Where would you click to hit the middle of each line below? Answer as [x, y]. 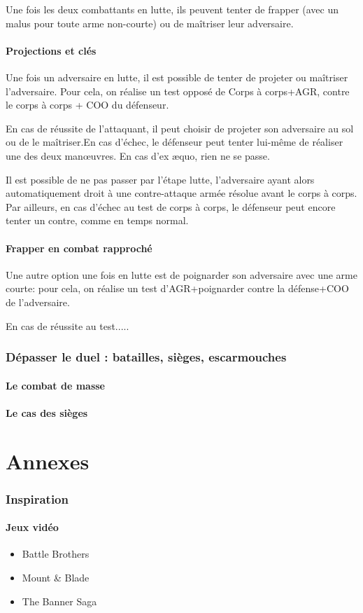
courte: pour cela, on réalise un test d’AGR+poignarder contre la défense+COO [177, 288]
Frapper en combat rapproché [79, 248]
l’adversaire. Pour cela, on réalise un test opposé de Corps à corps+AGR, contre [178, 91]
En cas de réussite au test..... [67, 325]
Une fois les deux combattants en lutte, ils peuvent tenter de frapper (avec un [172, 9]
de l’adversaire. [38, 302]
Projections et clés [51, 50]
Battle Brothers [56, 554]
